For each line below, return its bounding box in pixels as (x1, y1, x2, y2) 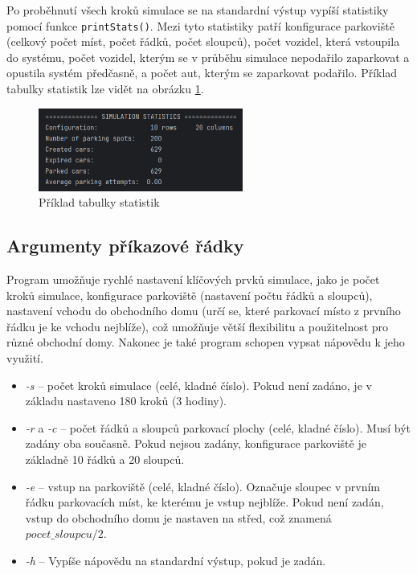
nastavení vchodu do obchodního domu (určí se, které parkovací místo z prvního (6, 302, 401, 319)
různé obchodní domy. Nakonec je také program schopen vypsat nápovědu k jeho (6, 334, 405, 351)
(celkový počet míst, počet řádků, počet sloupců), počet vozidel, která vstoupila (6, 33, 400, 50)
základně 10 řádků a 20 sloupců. (25, 450, 185, 467)
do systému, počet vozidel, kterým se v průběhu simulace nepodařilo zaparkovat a (6, 48, 410, 65)
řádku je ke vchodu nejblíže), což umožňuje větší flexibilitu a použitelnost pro (6, 318, 389, 334)
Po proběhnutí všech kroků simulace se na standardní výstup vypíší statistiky (6, 2, 389, 18)
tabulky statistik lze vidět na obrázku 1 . (6, 80, 204, 97)
